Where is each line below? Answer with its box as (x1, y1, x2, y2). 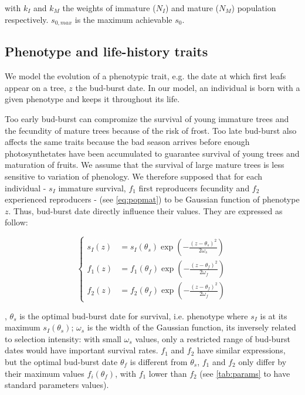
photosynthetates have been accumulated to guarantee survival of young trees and (5, 147, 300, 159)
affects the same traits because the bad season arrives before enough (5, 136, 250, 148)
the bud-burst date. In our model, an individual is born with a (75, 81, 300, 93)
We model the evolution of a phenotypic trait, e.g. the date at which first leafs (5, 70, 286, 82)
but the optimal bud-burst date (5, 355, 118, 367)
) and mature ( (165, 2, 219, 13)
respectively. (5, 13, 49, 25)
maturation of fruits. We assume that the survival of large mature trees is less (5, 158, 284, 171)
